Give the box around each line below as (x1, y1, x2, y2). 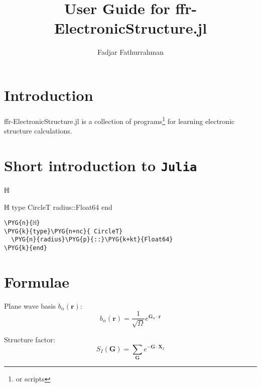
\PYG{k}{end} (4, 244, 47, 252)
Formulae (4, 271, 70, 292)
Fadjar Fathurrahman (97, 47, 164, 57)
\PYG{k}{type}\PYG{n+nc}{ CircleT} (4, 227, 123, 235)
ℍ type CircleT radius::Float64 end (4, 201, 112, 212)
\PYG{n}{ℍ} (4, 219, 40, 227)
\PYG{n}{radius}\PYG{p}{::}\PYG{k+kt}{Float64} (11, 236, 173, 243)
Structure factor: (4, 334, 55, 344)
